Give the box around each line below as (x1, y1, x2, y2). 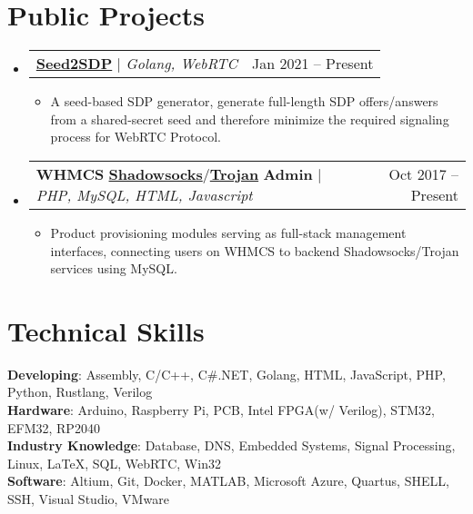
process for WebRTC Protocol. (50, 127, 221, 146)
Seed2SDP (35, 53, 113, 74)
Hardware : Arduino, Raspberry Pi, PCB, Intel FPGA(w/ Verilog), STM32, (7, 400, 435, 419)
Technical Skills (7, 311, 205, 349)
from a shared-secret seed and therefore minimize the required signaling (50, 109, 449, 128)
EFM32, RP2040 (7, 418, 100, 437)
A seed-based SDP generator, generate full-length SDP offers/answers (50, 92, 438, 111)
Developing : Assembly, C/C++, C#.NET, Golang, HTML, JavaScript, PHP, (7, 364, 446, 383)
